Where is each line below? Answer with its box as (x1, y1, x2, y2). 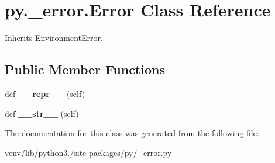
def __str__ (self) (5, 107, 79, 119)
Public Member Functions (5, 60, 165, 78)
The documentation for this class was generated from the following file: (5, 127, 259, 139)
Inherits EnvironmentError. (5, 32, 103, 44)
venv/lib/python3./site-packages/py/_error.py (5, 146, 172, 158)
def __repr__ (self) (5, 87, 85, 99)
